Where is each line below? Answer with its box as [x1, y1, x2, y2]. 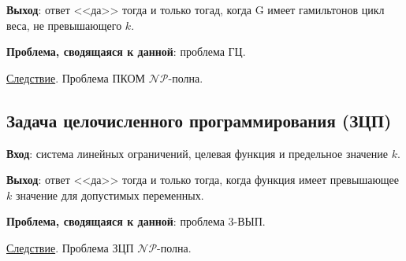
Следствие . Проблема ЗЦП [6, 239, 134, 255]
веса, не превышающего [6, 17, 122, 33]
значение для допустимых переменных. [15, 186, 204, 203]
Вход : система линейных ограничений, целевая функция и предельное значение [6, 145, 389, 161]
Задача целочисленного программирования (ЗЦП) [6, 108, 392, 132]
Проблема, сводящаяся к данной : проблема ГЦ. [6, 43, 246, 60]
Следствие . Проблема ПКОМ [6, 69, 146, 86]
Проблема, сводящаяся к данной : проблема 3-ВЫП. [6, 213, 266, 230]
